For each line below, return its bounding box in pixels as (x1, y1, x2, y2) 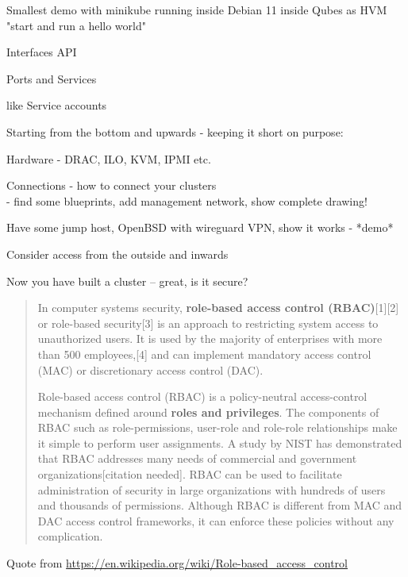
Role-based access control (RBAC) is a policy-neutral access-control (37, 388, 368, 405)
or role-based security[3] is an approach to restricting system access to (37, 314, 379, 331)
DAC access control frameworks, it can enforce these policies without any (37, 512, 395, 529)
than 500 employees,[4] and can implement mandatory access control (37, 345, 371, 362)
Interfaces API (6, 44, 77, 60)
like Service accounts (6, 97, 107, 113)
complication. (37, 528, 103, 544)
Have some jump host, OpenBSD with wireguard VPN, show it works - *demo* (6, 219, 394, 236)
